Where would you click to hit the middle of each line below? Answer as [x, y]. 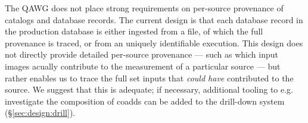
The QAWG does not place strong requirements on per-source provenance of [144, 8]
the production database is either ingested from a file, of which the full [134, 31]
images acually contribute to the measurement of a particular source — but [143, 66]
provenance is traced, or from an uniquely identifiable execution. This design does [154, 42]
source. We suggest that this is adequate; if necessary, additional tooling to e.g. [149, 89]
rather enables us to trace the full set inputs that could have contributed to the [149, 78]
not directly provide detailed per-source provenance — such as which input [141, 54]
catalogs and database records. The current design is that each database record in [154, 19]
